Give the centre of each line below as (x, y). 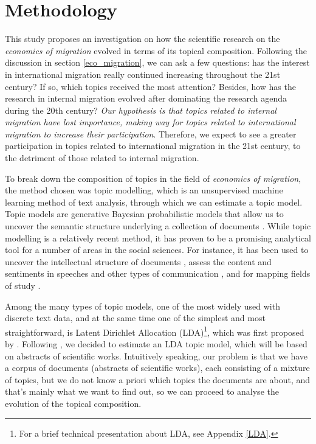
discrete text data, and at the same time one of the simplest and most (135, 318)
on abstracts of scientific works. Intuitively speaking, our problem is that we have (156, 356)
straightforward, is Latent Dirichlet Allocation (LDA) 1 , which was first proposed (155, 331)
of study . (23, 285)
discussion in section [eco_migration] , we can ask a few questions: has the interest (157, 62)
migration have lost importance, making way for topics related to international (150, 122)
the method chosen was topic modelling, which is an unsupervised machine (144, 190)
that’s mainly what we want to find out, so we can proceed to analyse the (142, 391)
